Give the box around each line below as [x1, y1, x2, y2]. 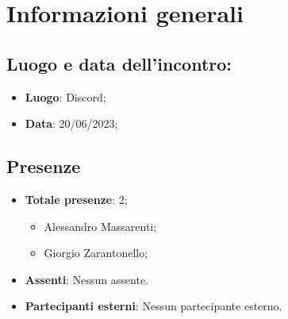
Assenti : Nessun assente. [25, 271, 149, 287]
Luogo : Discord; [25, 88, 106, 105]
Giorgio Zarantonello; [44, 244, 148, 261]
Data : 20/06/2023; [25, 115, 118, 132]
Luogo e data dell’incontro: [6, 51, 232, 75]
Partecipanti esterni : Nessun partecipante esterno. [25, 298, 282, 314]
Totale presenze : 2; [25, 190, 128, 207]
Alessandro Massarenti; [44, 217, 157, 234]
